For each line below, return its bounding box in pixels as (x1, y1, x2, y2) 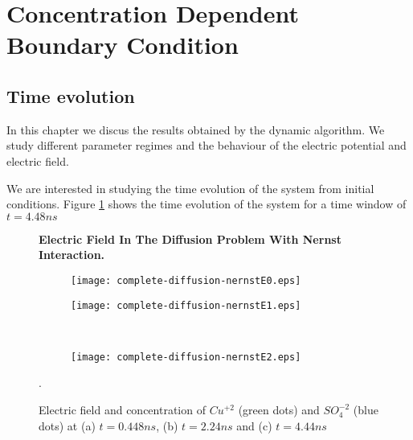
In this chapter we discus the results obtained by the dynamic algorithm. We (6, 121, 385, 138)
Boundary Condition (6, 28, 239, 61)
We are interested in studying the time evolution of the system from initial (6, 179, 374, 196)
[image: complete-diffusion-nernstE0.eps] (71, 274, 301, 286)
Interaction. (39, 246, 105, 263)
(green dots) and (238, 401, 320, 418)
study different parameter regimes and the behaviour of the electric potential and (6, 137, 407, 154)
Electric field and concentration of (39, 401, 206, 418)
